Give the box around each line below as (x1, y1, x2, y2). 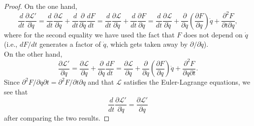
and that (88, 77, 114, 87)
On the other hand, (4, 48, 63, 59)
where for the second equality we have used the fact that (4, 29, 175, 39)
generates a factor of (39, 39, 101, 49)
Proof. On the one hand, (4, 1, 77, 11)
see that (4, 86, 28, 96)
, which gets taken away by (106, 39, 188, 49)
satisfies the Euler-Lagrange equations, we (124, 77, 251, 87)
